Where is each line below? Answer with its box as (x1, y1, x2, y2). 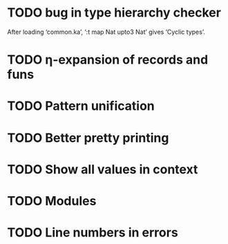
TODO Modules (7, 193, 97, 209)
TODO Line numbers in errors (7, 225, 178, 241)
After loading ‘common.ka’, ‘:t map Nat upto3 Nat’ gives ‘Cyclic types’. (7, 28, 205, 36)
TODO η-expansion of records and (7, 52, 209, 68)
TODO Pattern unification (7, 98, 155, 114)
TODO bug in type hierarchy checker (7, 5, 221, 21)
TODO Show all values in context (7, 161, 198, 177)
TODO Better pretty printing (7, 130, 169, 146)
